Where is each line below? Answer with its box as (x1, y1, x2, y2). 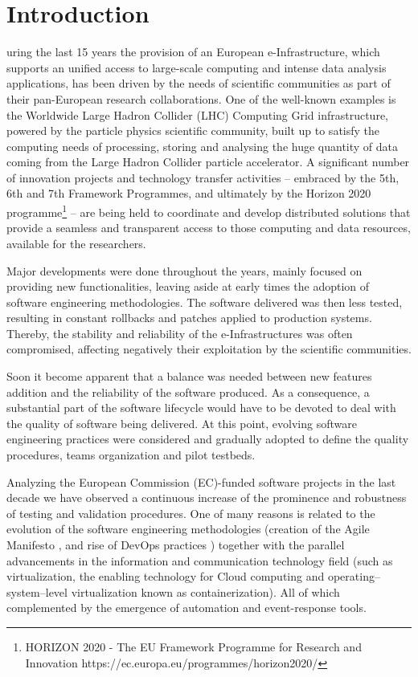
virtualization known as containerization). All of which (71, 583, 340, 600)
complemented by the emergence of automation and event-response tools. (6, 599, 367, 616)
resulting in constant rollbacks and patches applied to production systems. (6, 309, 372, 326)
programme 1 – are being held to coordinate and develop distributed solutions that (6, 202, 411, 220)
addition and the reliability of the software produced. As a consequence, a (6, 383, 370, 400)
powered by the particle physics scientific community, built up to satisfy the (6, 122, 380, 139)
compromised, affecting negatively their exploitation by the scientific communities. (6, 341, 412, 357)
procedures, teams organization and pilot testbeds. (6, 447, 256, 463)
